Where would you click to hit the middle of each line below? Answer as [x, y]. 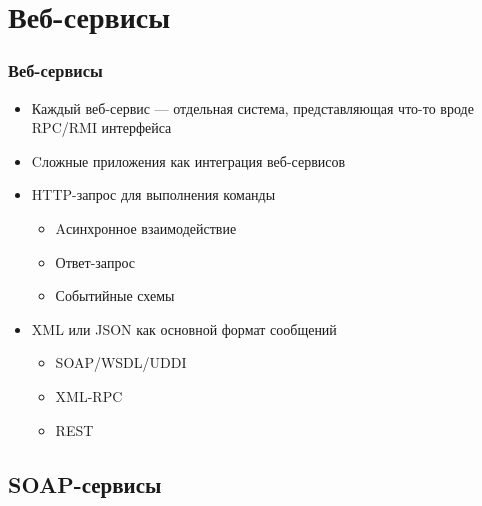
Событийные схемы [115, 295]
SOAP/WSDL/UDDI [121, 362]
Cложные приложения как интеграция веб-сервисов [188, 160]
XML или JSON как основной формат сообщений [184, 328]
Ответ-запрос [95, 261]
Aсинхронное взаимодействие [146, 227]
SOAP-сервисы [85, 483]
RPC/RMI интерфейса [101, 127]
